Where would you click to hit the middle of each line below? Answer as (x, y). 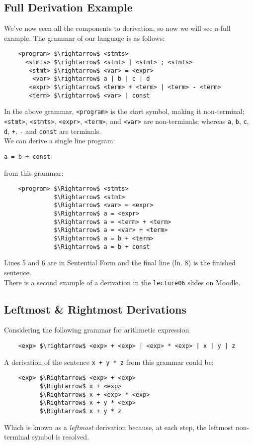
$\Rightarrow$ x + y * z (81, 411)
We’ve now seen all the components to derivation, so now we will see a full (117, 28)
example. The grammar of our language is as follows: (84, 38)
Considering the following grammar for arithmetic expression (97, 330)
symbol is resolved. (61, 437)
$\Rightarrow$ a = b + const (102, 247)
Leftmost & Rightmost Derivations (95, 309)
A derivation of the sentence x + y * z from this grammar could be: (109, 362)
